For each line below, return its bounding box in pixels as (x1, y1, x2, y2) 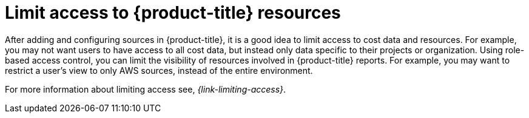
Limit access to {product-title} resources (5, 2, 341, 23)
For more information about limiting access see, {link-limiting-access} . (5, 84, 286, 94)
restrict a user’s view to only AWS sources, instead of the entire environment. (5, 65, 313, 76)
